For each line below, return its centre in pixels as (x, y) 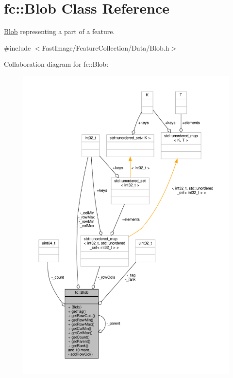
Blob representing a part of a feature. (59, 31)
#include (17, 47)
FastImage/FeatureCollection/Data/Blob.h (106, 47)
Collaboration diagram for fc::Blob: (56, 64)
